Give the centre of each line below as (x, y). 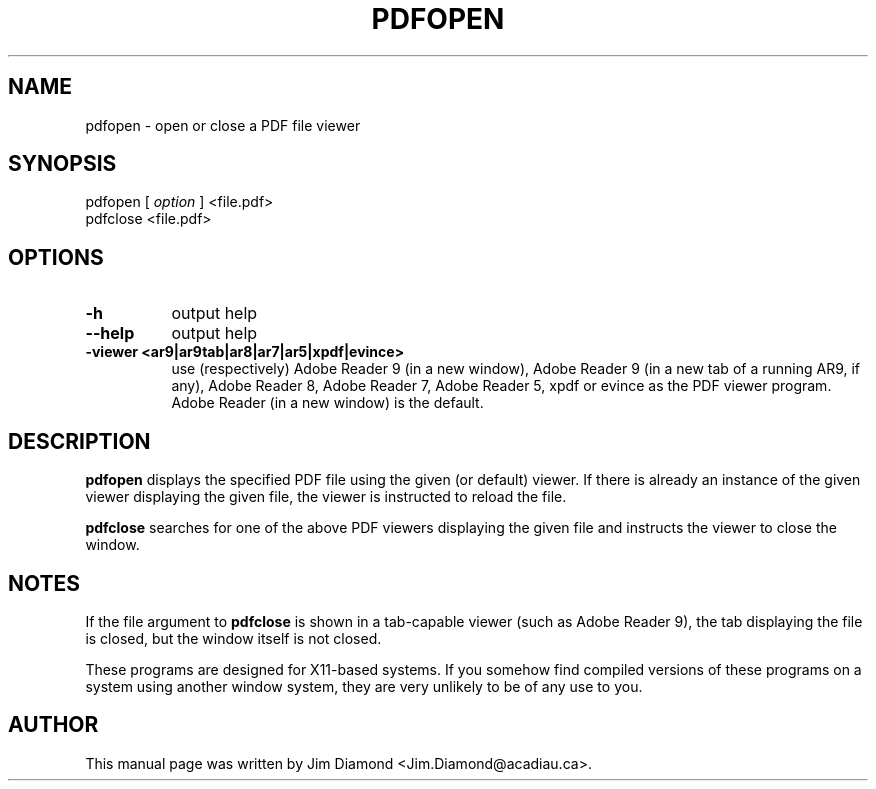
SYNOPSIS (62, 164)
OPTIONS (56, 257)
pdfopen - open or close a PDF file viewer (223, 125)
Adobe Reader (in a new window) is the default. (327, 403)
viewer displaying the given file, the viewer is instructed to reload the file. (326, 497)
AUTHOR (53, 725)
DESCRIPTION (79, 441)
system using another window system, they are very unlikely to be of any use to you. (364, 686)
